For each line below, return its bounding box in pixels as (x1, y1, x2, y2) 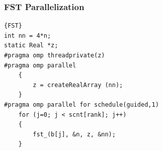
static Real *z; (4, 42, 58, 49)
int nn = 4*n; (4, 32, 51, 39)
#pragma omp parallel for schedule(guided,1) (4, 101, 159, 108)
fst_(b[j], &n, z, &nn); (33, 130, 116, 138)
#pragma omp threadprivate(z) (4, 52, 105, 59)
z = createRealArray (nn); (33, 81, 123, 89)
